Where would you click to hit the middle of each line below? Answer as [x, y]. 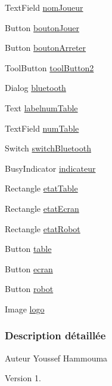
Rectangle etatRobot [43, 228]
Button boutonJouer [42, 27]
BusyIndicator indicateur [50, 168]
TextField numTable [42, 128]
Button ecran [29, 268]
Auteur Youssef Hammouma [56, 358]
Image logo [25, 309]
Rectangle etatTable [41, 188]
